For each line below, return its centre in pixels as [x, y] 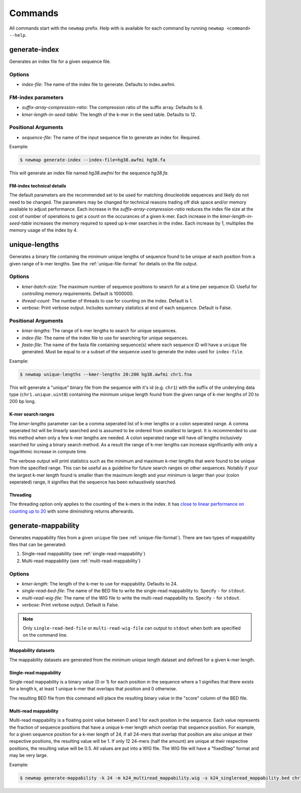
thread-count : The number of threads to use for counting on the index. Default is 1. [107, 301]
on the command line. [45, 635]
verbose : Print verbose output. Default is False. [70, 605]
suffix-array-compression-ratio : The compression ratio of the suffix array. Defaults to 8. [113, 108]
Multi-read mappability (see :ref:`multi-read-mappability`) [81, 561]
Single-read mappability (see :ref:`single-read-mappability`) [84, 554]
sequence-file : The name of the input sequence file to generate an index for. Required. [111, 137]
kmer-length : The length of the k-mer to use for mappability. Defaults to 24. [100, 583]
